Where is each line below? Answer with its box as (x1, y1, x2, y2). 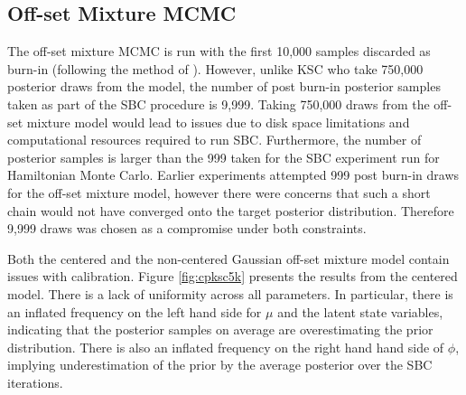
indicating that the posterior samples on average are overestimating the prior (7, 320, 433, 339)
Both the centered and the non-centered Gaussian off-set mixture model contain (7, 249, 450, 268)
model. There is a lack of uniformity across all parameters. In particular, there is (7, 284, 453, 303)
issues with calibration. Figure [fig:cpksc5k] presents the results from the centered (7, 267, 458, 286)
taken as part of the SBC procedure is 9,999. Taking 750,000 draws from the (7, 94, 430, 113)
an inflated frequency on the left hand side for (7, 302, 262, 321)
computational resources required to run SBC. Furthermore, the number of (7, 130, 422, 149)
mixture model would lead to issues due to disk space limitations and (26, 112, 410, 131)
